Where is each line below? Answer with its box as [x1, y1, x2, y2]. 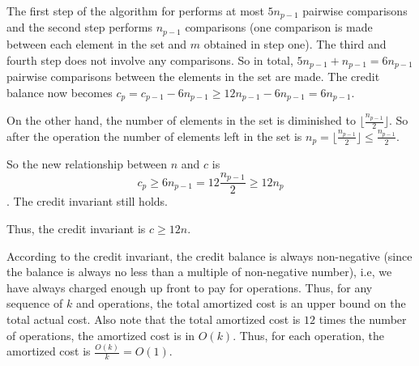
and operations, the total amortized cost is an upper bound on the [75, 295, 406, 312]
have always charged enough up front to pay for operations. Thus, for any [6, 279, 373, 296]
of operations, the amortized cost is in [6, 326, 195, 343]
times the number [319, 310, 407, 327]
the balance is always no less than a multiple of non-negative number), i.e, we [6, 263, 392, 280]
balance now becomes [6, 83, 113, 100]
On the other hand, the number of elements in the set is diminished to [6, 112, 356, 128]
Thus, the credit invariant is [6, 219, 146, 236]
